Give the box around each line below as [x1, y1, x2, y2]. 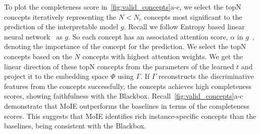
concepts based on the [4, 51, 72, 61]
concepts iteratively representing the [4, 11, 116, 22]
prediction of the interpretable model [4, 21, 119, 32]
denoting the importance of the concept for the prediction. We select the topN [4, 41, 246, 52]
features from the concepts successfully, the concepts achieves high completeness [4, 80, 251, 91]
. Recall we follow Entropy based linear [124, 21, 245, 32]
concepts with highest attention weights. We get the [82, 51, 243, 61]
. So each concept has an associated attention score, [68, 31, 228, 41]
